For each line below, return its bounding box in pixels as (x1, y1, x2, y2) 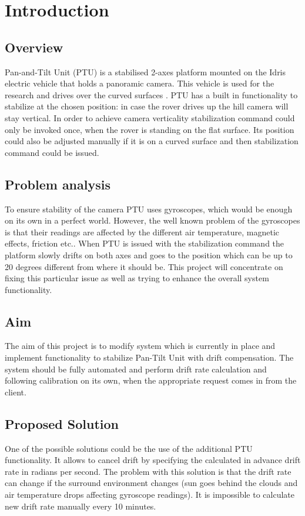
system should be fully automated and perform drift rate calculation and (5, 362, 267, 375)
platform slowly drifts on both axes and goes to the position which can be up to (5, 248, 293, 261)
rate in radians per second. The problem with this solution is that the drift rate (5, 465, 291, 477)
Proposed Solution (5, 414, 119, 432)
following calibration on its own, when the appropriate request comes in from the (5, 374, 297, 387)
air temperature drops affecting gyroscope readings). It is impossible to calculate (5, 488, 295, 501)
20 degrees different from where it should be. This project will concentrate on (5, 260, 283, 272)
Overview (5, 38, 63, 56)
